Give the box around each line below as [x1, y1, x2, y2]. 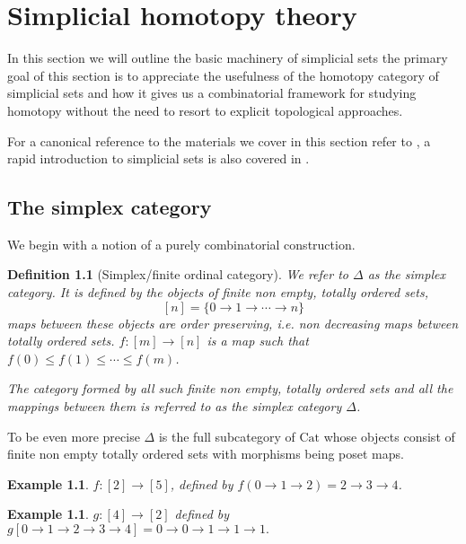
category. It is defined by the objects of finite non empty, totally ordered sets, [7, 283, 428, 302]
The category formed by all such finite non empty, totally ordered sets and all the [7, 379, 453, 398]
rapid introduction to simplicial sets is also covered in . [7, 149, 310, 168]
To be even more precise [7, 426, 140, 445]
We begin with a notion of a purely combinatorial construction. [7, 234, 356, 253]
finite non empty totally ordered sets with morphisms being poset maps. [7, 444, 404, 463]
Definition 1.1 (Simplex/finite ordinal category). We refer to [7, 265, 348, 284]
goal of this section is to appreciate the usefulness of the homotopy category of [7, 66, 439, 84]
